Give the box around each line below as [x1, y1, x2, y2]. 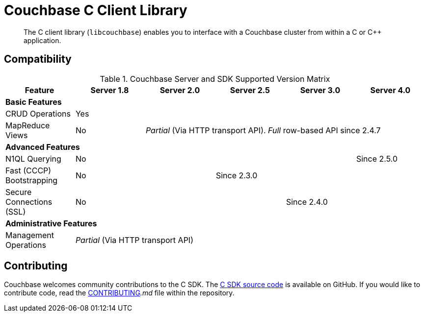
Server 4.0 [370, 85, 411, 95]
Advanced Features [5, 142, 80, 152]
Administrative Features [5, 218, 97, 228]
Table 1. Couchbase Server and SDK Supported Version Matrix [100, 73, 330, 84]
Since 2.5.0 [356, 153, 397, 164]
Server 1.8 [90, 85, 129, 95]
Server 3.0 [300, 85, 341, 95]
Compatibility [4, 53, 72, 66]
